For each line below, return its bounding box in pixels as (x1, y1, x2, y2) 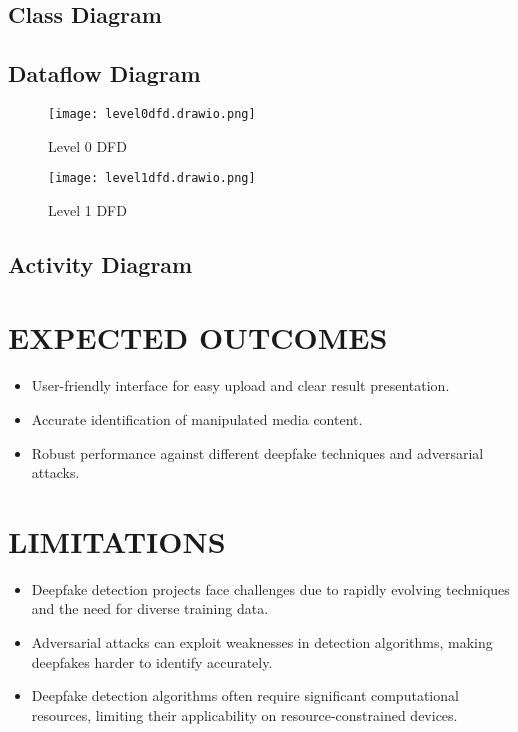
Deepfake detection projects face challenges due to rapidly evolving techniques (31, 578, 510, 599)
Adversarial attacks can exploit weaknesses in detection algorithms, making (31, 632, 493, 653)
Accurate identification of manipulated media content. (31, 408, 363, 429)
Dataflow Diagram (8, 58, 201, 89)
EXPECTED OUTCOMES (8, 317, 388, 358)
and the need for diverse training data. (31, 598, 269, 619)
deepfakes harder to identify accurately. (31, 651, 273, 672)
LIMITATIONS (8, 520, 226, 561)
